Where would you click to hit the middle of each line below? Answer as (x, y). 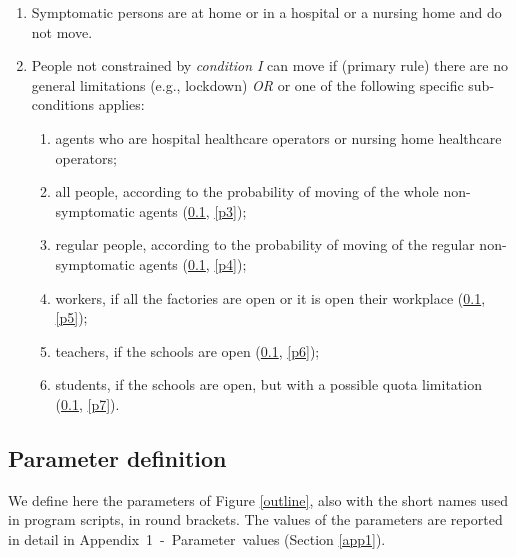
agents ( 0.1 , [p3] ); (193, 210)
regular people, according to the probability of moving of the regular (265, 244)
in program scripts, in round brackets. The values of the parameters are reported (255, 519)
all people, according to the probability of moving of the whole (247, 191)
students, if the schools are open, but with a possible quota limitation (268, 384)
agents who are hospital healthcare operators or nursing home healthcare (278, 137)
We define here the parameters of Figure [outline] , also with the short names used (258, 499)
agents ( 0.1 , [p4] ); (193, 263)
